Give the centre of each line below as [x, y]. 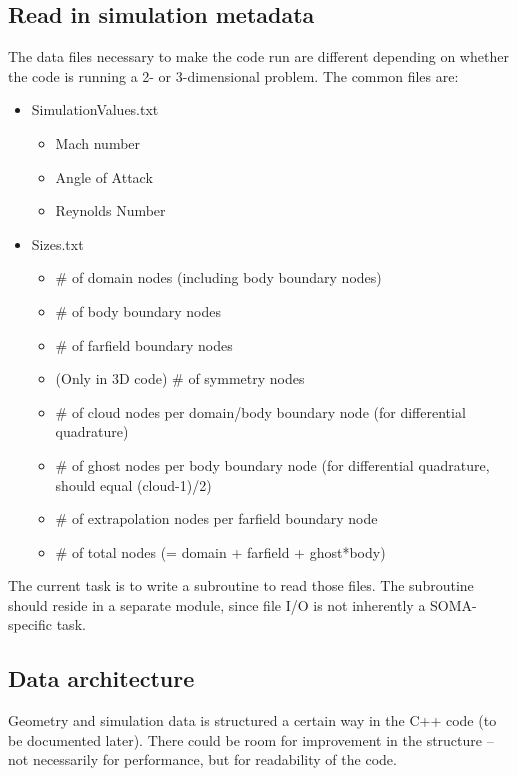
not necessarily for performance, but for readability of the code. [202, 759]
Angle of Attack [104, 176]
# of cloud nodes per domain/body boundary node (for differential [260, 411]
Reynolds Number [110, 210]
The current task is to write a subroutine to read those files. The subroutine [241, 585]
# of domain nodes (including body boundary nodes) [218, 277]
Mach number [98, 142]
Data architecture [101, 678]
